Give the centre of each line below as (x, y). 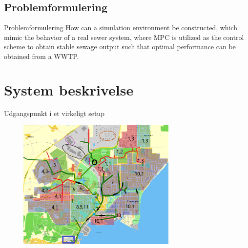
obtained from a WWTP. (41, 56)
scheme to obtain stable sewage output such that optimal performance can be (120, 47)
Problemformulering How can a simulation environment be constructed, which (121, 28)
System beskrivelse (69, 89)
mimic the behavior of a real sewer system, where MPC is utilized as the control (124, 37)
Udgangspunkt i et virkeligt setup (54, 113)
